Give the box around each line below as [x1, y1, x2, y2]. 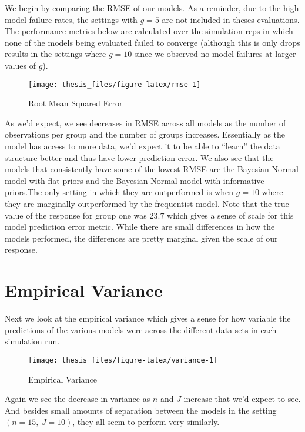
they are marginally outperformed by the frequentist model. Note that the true [5, 197, 289, 209]
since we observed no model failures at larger [134, 48, 296, 60]
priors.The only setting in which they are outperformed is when [5, 186, 233, 198]
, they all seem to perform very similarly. [72, 416, 220, 428]
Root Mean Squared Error [28, 97, 123, 109]
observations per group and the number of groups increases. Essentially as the [5, 128, 286, 140]
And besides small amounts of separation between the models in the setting [5, 404, 277, 416]
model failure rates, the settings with [5, 13, 138, 25]
